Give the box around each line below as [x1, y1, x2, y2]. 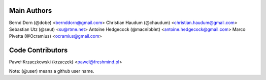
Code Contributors [9, 46, 68, 54]
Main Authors [9, 6, 52, 15]
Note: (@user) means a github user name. [9, 68, 95, 74]
